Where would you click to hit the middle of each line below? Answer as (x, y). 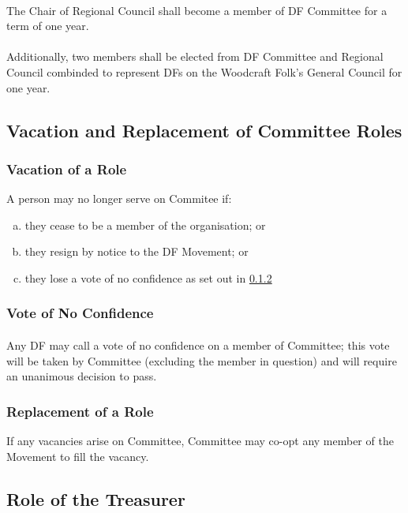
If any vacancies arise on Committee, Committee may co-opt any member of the (200, 440)
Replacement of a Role (80, 411)
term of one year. (48, 26)
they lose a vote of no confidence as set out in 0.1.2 (148, 277)
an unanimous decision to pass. (82, 376)
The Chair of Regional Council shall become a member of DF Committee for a (197, 10)
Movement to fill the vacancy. (78, 456)
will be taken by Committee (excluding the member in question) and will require (202, 360)
